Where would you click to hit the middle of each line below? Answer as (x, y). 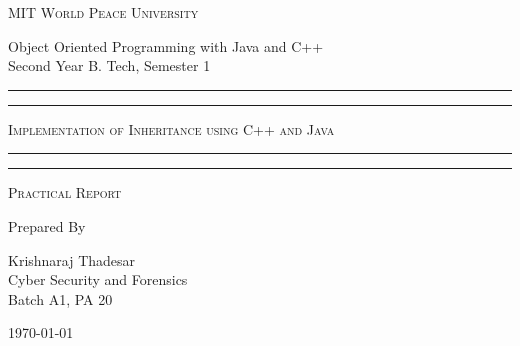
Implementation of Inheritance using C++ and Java (171, 128)
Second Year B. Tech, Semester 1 (109, 65)
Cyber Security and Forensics (98, 279)
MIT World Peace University (103, 12)
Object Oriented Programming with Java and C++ (166, 45)
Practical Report (65, 192)
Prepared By (47, 225)
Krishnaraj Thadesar (72, 259)
